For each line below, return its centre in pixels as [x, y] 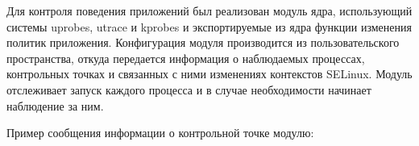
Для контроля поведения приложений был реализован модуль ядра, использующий [209, 10]
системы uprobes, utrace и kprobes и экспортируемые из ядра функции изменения [209, 26]
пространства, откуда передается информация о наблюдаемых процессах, [186, 58]
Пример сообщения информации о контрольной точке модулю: [160, 133]
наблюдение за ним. [55, 105]
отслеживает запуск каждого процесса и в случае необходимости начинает [189, 89]
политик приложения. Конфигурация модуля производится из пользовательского [203, 42]
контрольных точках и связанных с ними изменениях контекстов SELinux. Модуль [209, 74]
